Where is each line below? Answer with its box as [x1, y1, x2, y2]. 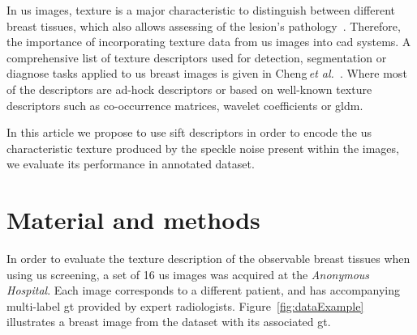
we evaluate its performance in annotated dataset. [6, 155, 255, 172]
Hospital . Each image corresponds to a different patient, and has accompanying [6, 282, 401, 299]
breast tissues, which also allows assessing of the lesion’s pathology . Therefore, [6, 17, 401, 34]
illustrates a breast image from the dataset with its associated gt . [6, 313, 331, 330]
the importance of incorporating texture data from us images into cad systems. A [6, 33, 411, 50]
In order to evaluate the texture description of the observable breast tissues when [6, 250, 411, 267]
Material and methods [6, 203, 260, 236]
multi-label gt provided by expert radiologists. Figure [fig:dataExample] [6, 297, 364, 314]
